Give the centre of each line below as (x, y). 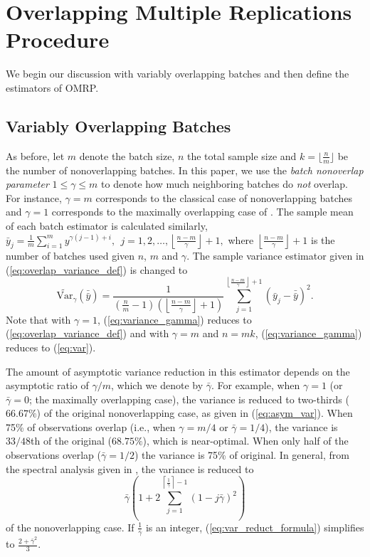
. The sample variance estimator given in (275, 256)
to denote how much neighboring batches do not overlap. (224, 184)
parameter (27, 184)
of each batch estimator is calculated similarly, (107, 225)
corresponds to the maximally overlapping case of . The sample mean (202, 212)
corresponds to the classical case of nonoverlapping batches (224, 197)
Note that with (38, 319)
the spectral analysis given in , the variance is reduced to (130, 468)
